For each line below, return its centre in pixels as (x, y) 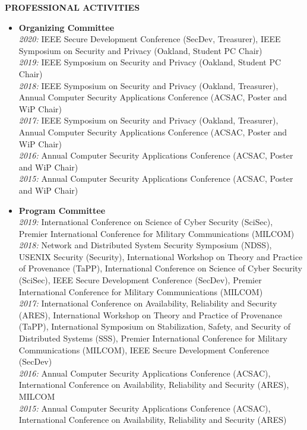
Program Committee (62, 210)
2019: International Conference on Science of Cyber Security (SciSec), (146, 222)
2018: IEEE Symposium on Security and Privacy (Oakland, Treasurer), (148, 85)
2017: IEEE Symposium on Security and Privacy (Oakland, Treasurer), (148, 120)
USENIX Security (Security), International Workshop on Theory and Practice (161, 256)
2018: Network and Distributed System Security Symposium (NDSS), (145, 245)
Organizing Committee (67, 27)
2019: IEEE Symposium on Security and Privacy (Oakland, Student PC (150, 62)
